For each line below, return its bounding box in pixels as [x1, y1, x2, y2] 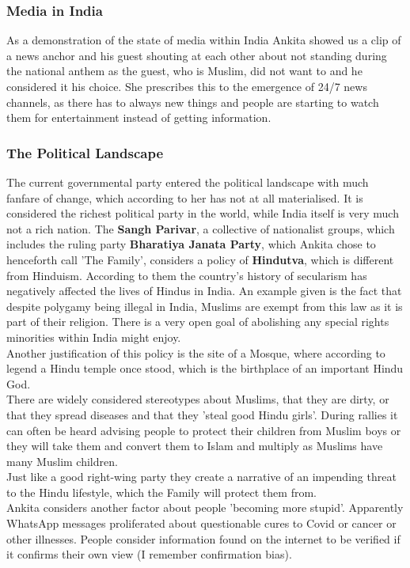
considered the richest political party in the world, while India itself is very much [6, 205, 399, 222]
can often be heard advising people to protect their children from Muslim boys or [6, 422, 401, 438]
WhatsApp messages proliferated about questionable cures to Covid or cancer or [6, 515, 397, 532]
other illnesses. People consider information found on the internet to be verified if [6, 530, 401, 547]
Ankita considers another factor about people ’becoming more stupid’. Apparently [6, 499, 404, 516]
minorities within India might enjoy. [6, 328, 181, 345]
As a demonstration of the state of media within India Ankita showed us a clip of [6, 32, 401, 48]
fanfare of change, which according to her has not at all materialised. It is [6, 189, 363, 206]
